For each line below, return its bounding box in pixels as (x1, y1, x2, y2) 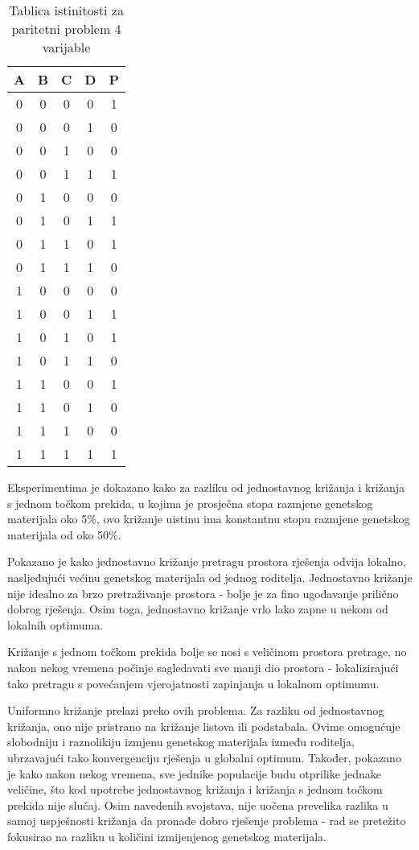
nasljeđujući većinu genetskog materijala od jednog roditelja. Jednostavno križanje (7, 568, 413, 585)
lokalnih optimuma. (7, 616, 104, 633)
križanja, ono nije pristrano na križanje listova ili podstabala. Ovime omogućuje (7, 717, 401, 734)
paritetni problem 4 (11, 19, 121, 38)
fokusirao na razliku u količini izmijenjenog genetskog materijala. (7, 827, 327, 844)
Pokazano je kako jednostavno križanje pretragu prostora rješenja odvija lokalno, (7, 553, 406, 570)
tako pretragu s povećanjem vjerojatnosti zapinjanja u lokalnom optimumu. (7, 675, 380, 691)
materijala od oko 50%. (7, 526, 121, 543)
